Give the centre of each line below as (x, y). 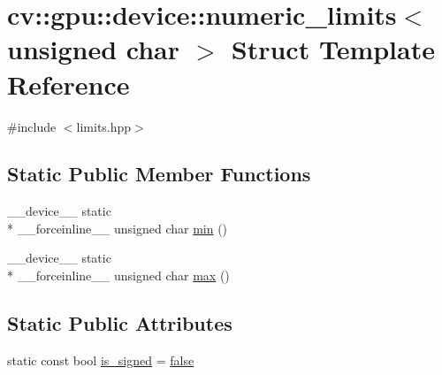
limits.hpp (104, 126)
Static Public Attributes (120, 323)
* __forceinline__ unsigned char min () (118, 228)
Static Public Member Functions (159, 174)
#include (32, 126)
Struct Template (333, 49)
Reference (69, 84)
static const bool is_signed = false (101, 360)
